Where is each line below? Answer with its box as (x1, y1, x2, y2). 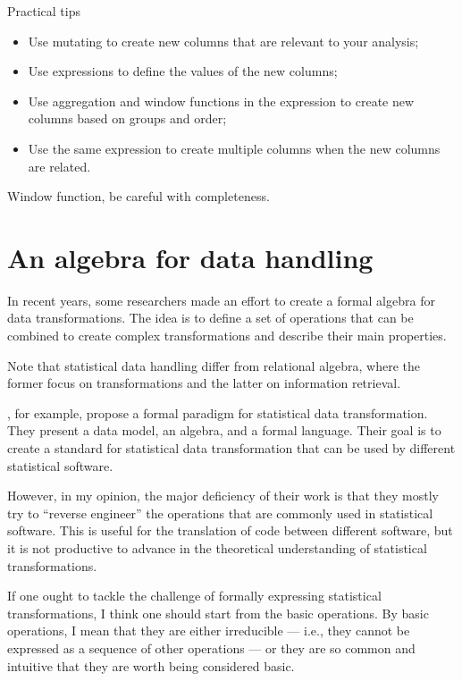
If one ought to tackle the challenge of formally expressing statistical (7, 586, 382, 605)
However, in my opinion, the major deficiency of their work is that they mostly (7, 486, 439, 505)
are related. (28, 156, 91, 175)
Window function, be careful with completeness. (7, 187, 270, 206)
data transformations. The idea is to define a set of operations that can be (7, 308, 414, 327)
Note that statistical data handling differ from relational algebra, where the (7, 356, 420, 374)
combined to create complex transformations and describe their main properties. (7, 326, 447, 345)
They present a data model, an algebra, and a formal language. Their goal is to (7, 421, 441, 440)
